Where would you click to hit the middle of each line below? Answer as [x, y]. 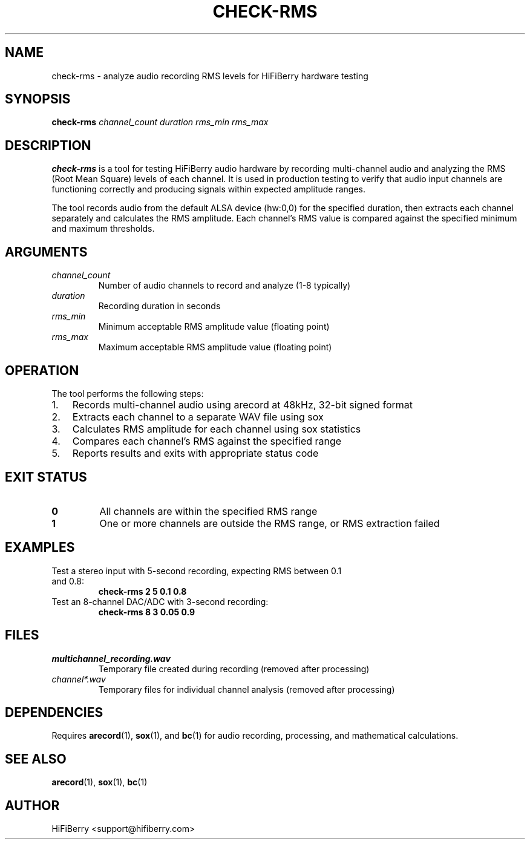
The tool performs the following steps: [128, 393]
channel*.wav [79, 679]
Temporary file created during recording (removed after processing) [234, 669]
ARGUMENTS [46, 252]
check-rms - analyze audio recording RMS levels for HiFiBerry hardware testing [210, 76]
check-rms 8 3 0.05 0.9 [147, 612]
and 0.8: [68, 581]
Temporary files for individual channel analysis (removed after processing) [247, 689]
